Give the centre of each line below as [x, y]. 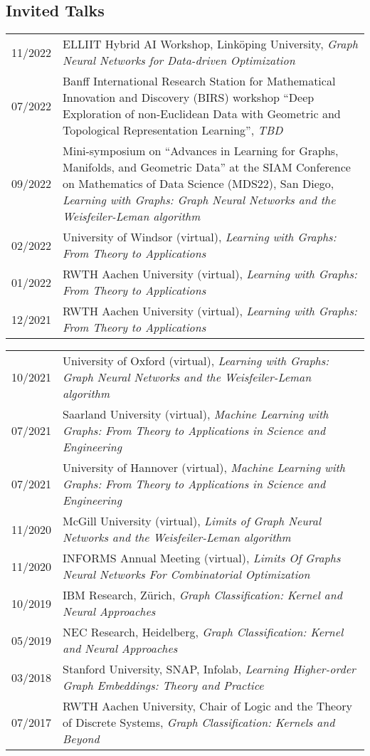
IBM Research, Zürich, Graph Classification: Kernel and [202, 595]
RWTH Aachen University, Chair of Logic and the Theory [207, 706]
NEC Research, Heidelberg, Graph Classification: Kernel [203, 632]
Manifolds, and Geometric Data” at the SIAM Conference [207, 167]
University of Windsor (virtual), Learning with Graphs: [200, 237]
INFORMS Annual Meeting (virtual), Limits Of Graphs [202, 558]
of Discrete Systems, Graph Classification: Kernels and [199, 723]
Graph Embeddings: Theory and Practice [163, 686]
